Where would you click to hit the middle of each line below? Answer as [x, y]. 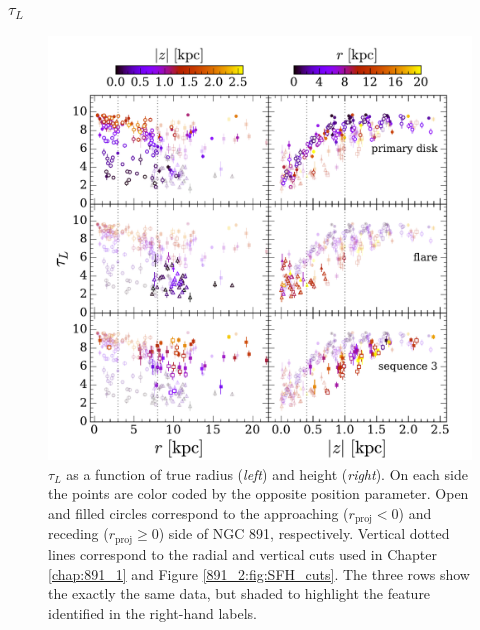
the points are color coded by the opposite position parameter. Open [258, 493]
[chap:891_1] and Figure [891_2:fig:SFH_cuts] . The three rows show [259, 573]
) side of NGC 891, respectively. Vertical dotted [304, 533]
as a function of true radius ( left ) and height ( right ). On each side [267, 473]
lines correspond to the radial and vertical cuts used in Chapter [243, 553]
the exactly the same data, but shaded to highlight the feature [239, 593]
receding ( [78, 533]
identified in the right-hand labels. [152, 612]
